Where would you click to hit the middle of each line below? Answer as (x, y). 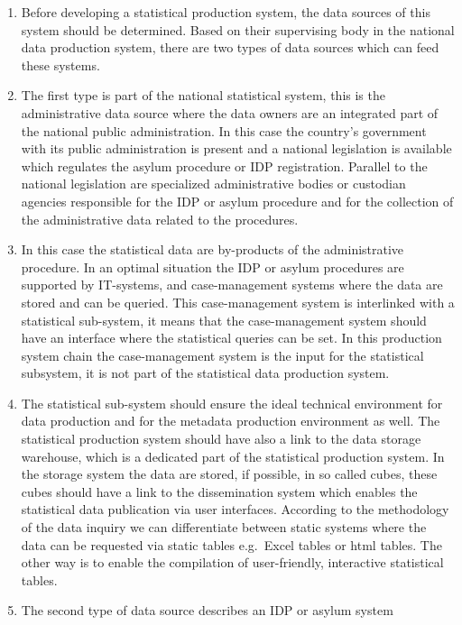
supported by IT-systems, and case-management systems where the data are (232, 285)
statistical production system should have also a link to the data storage (221, 439)
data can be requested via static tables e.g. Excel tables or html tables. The (231, 544)
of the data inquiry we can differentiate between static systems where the (224, 527)
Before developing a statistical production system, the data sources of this (226, 12)
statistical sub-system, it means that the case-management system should (224, 320)
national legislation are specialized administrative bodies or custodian (213, 184)
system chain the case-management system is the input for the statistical (222, 355)
